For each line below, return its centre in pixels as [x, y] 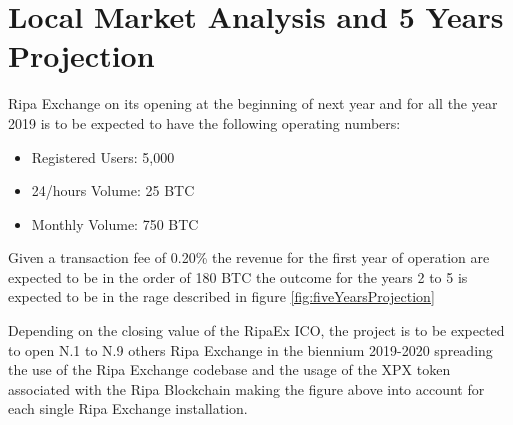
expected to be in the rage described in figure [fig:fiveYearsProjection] [221, 296]
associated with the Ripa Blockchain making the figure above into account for [246, 388]
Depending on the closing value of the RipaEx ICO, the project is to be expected [256, 330]
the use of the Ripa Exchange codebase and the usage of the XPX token [229, 369]
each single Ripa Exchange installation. [128, 408]
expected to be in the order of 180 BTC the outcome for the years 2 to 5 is [238, 276]
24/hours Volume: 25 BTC [113, 190]
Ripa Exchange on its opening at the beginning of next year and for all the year [253, 103]
